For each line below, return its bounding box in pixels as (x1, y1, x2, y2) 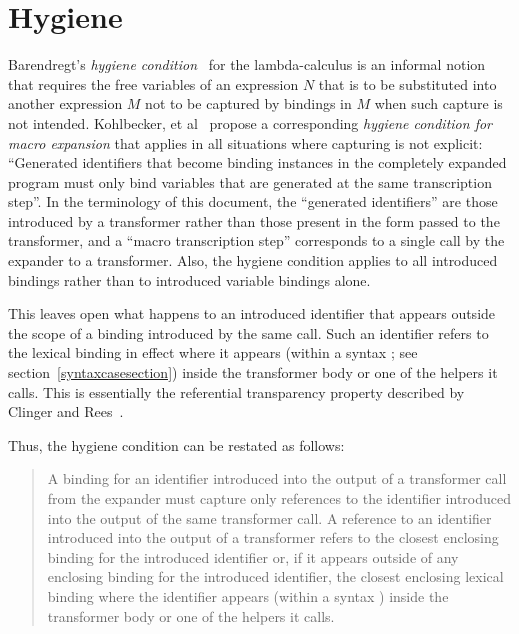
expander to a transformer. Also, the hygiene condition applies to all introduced (8, 250, 498, 271)
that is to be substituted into (318, 73, 497, 94)
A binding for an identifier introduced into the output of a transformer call (47, 468, 507, 489)
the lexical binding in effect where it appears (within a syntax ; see (8, 342, 418, 363)
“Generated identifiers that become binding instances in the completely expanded (8, 152, 507, 173)
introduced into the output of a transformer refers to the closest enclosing (47, 527, 499, 548)
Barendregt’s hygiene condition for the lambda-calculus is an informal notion (8, 54, 486, 75)
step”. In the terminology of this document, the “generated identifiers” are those (8, 191, 498, 212)
